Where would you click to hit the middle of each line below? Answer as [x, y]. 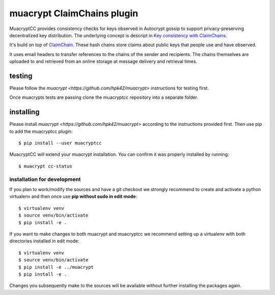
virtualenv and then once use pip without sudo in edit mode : [73, 197]
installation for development [45, 179]
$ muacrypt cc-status [45, 166]
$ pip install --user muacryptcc [60, 143]
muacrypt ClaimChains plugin [74, 13]
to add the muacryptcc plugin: [41, 131]
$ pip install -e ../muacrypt [56, 267]
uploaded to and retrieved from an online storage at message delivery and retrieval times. [103, 62]
